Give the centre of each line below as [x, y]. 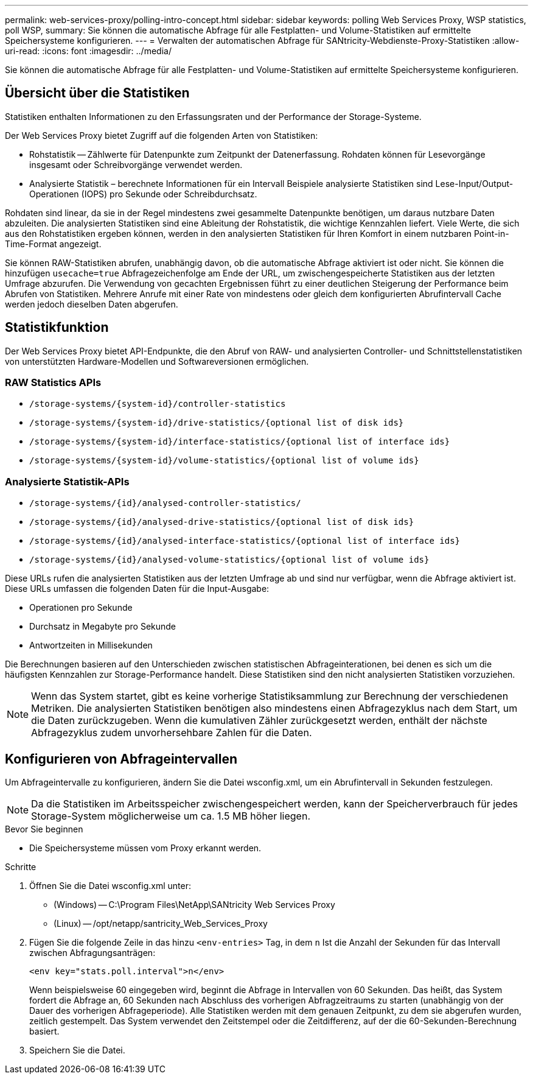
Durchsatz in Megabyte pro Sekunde [103, 627]
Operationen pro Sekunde [81, 608]
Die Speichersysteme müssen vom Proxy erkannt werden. [145, 848]
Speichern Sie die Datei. [77, 1050]
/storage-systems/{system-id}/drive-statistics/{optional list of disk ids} [217, 423]
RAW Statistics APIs [53, 383]
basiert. [44, 1032]
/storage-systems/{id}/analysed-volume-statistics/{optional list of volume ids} [229, 560]
